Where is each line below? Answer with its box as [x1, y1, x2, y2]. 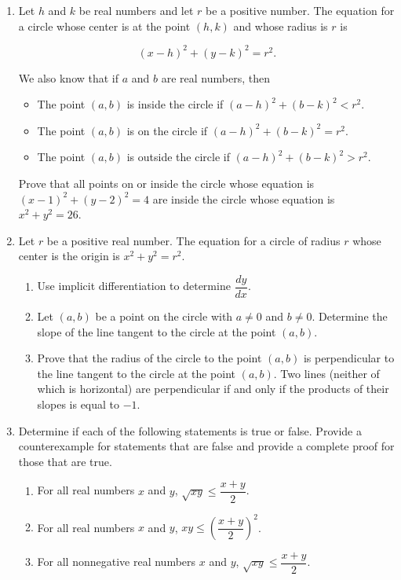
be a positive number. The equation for [206, 2, 395, 18]
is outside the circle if [126, 149, 230, 165]
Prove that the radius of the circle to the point [37, 350, 262, 366]
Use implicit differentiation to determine [37, 277, 231, 294]
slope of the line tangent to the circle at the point [37, 323, 276, 340]
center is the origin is [18, 248, 120, 264]
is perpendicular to [303, 350, 395, 366]
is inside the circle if [126, 96, 224, 112]
